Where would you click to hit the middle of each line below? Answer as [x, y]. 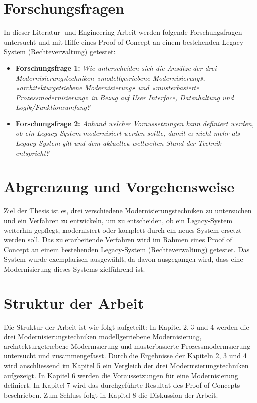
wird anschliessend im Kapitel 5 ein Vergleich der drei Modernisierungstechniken [126, 366]
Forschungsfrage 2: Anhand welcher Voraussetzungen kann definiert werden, [135, 123]
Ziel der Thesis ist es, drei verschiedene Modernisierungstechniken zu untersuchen [128, 210]
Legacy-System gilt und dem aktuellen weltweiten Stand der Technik [118, 143]
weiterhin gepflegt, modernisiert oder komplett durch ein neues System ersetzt [123, 230]
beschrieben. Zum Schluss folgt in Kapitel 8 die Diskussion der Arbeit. [111, 394]
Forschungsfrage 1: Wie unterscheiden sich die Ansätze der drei [116, 68]
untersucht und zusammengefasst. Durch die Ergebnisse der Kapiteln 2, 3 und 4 [125, 356]
